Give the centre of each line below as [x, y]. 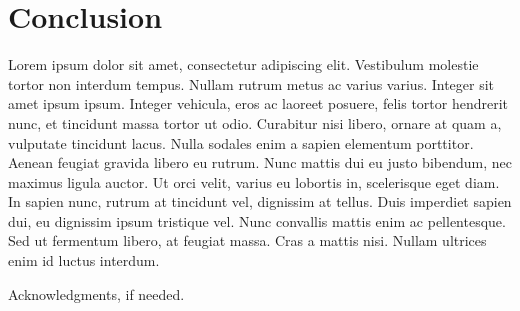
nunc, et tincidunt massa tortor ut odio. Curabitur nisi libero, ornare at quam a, [255, 122]
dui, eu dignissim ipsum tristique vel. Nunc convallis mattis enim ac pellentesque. [257, 220]
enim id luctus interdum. [84, 260]
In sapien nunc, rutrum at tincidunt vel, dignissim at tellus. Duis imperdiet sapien [260, 201]
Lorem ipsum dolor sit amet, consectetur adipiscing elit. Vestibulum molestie [243, 64]
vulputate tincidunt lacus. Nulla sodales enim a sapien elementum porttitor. [241, 142]
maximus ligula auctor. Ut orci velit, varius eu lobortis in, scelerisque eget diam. [254, 181]
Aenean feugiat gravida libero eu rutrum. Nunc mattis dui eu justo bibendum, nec [260, 162]
